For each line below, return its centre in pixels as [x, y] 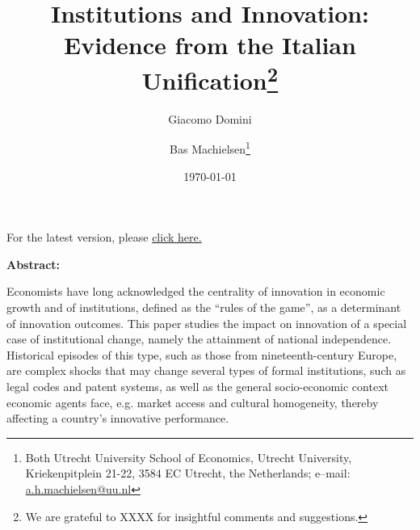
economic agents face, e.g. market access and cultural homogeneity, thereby [193, 402]
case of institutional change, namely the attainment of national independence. [199, 339]
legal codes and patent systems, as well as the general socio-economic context [197, 387]
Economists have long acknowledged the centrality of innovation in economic [196, 291]
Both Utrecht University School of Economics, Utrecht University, [189, 457]
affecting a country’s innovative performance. [118, 418]
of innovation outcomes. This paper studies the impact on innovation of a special [207, 323]
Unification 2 [210, 78]
